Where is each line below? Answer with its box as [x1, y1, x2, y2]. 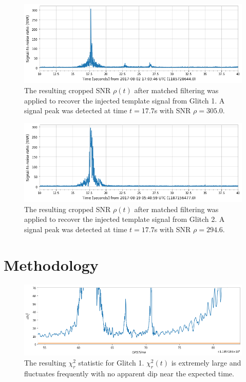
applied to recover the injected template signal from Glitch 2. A [24, 214, 225, 224]
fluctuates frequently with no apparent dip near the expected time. [24, 368, 234, 379]
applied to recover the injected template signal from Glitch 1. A [24, 95, 225, 106]
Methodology [4, 254, 99, 275]
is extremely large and [171, 357, 241, 368]
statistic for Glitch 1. [78, 357, 144, 368]
